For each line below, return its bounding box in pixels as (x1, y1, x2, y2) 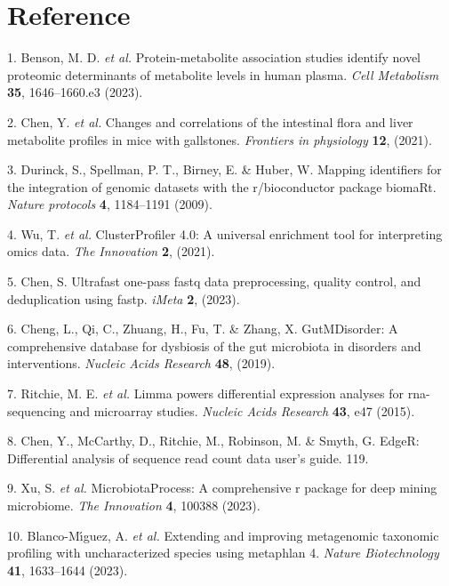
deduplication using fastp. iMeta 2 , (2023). (7, 289, 240, 308)
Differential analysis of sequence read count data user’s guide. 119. (7, 448, 369, 467)
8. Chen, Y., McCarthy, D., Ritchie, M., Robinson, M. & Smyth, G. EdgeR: (7, 431, 420, 450)
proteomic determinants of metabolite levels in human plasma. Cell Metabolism (7, 65, 439, 84)
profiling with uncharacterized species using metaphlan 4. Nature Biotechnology (7, 543, 439, 562)
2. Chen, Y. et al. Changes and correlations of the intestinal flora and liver (7, 112, 413, 131)
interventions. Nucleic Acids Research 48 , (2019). (7, 354, 276, 373)
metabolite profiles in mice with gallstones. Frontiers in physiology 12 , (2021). (7, 130, 432, 149)
